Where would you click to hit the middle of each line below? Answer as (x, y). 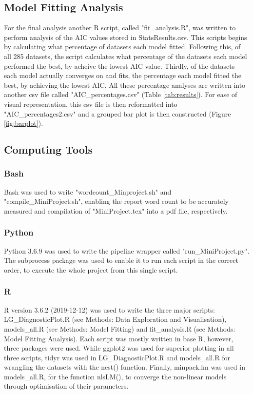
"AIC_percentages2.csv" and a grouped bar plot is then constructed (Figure (117, 113)
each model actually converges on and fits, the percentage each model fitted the (123, 75)
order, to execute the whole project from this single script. (91, 269)
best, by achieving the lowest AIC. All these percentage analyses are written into (125, 85)
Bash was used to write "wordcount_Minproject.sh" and (88, 191)
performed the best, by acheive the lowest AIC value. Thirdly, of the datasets (119, 66)
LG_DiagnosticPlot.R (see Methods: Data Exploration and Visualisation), (115, 319)
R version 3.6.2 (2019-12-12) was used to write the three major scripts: (109, 309)
